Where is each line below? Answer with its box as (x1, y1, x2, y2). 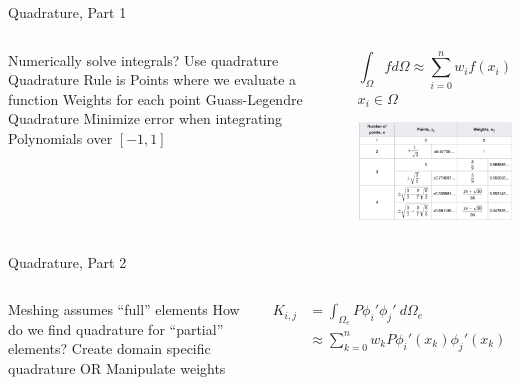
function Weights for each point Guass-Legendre (8, 88, 303, 109)
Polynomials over (8, 127, 113, 148)
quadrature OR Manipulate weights (8, 357, 226, 378)
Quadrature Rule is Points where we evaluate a (8, 69, 297, 90)
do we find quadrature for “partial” (8, 318, 224, 339)
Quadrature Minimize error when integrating (8, 108, 283, 129)
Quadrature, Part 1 (8, 2, 127, 22)
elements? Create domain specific (8, 338, 211, 359)
